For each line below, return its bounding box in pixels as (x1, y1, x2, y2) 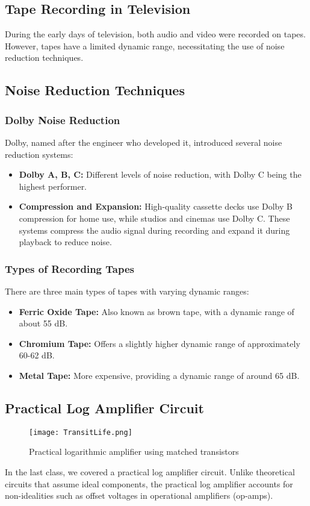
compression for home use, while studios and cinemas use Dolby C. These (19, 211, 290, 224)
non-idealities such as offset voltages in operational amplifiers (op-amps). (5, 489, 273, 502)
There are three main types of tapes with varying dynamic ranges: (5, 284, 249, 297)
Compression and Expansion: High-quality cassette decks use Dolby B (19, 200, 293, 213)
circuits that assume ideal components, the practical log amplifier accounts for (5, 477, 293, 490)
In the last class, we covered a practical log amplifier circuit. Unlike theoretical (5, 465, 295, 478)
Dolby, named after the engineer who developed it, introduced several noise (5, 136, 282, 148)
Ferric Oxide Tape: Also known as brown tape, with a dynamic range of (19, 305, 294, 317)
